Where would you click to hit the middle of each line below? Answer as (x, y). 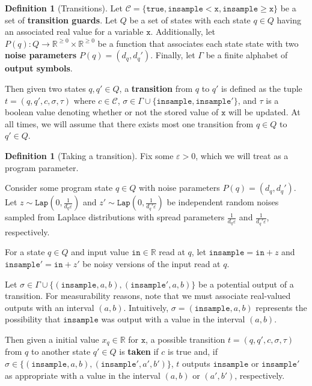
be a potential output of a (246, 284)
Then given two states (45, 88)
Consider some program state (59, 188)
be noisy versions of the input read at (151, 264)
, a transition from (156, 88)
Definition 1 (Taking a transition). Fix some (89, 155)
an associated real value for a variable (74, 32)
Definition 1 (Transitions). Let (64, 8)
